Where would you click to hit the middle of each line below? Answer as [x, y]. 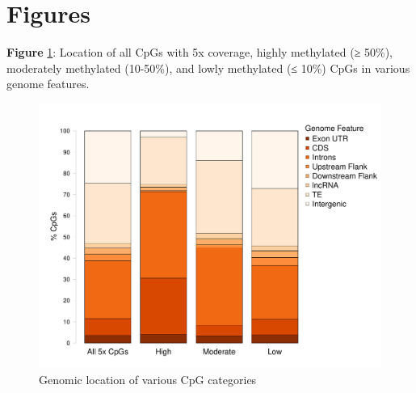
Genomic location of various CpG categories [148, 380]
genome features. [48, 84]
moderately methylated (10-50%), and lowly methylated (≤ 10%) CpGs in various [208, 68]
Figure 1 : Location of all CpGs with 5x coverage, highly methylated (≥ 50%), [200, 52]
